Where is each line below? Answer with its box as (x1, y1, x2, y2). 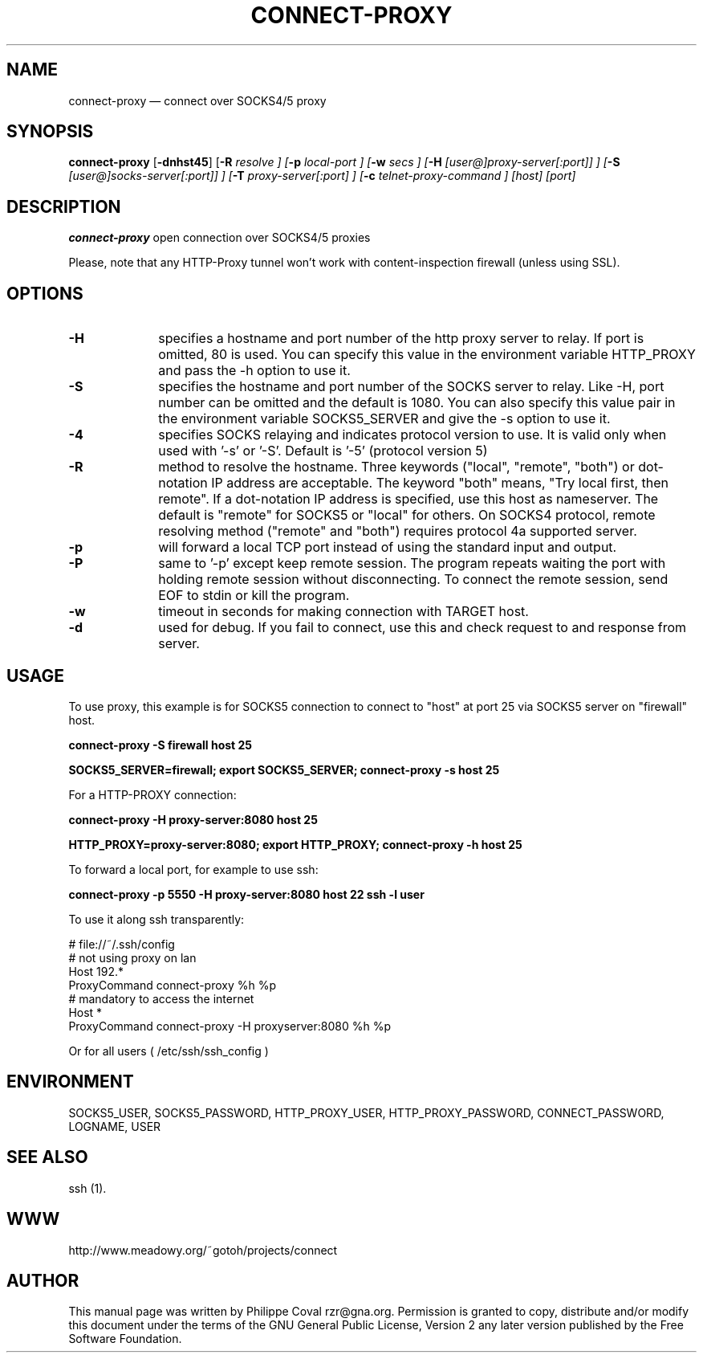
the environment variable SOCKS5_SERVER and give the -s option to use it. (158, 410, 611, 427)
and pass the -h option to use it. (158, 362, 351, 379)
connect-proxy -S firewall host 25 (68, 737, 253, 752)
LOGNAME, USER (68, 1119, 161, 1133)
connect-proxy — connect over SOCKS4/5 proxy (68, 93, 327, 108)
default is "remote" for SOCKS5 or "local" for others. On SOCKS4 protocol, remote (158, 507, 656, 524)
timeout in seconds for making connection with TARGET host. (158, 603, 529, 620)
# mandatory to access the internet (68, 991, 254, 1006)
